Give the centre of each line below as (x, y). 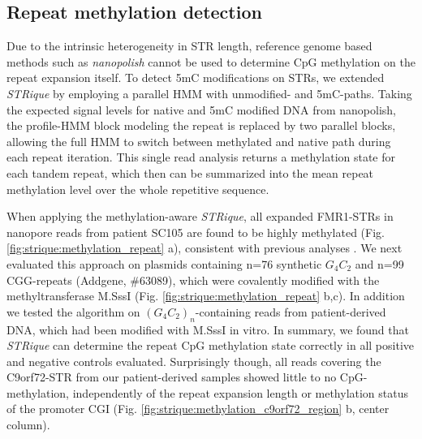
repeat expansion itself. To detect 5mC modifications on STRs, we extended (196, 77)
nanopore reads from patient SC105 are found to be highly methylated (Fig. (196, 232)
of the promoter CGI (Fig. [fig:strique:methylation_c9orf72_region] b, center (198, 409)
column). (28, 425)
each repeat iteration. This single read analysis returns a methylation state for (201, 157)
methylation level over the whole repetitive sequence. (138, 189)
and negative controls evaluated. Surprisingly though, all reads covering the (194, 361)
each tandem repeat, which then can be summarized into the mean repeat (190, 172)
